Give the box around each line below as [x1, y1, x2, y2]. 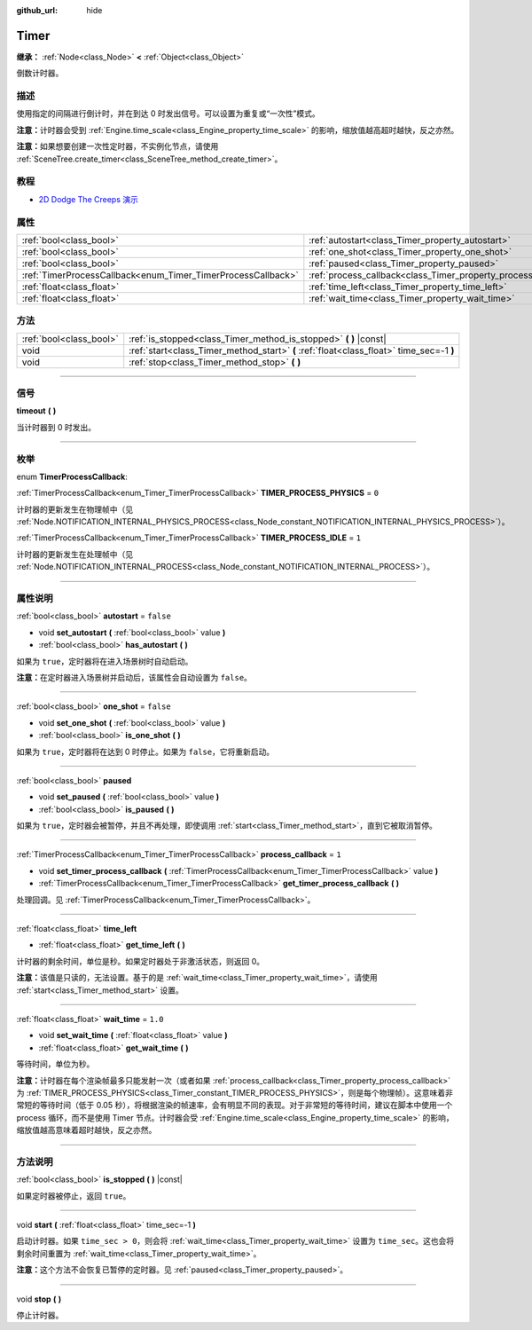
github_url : [16, 5, 58, 15]
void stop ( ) [16, 1294, 62, 1304]
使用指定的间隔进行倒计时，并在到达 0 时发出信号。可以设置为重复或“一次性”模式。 [16, 108, 321, 119]
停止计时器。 [16, 1310, 64, 1320]
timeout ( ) [16, 405, 57, 416]
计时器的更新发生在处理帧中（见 [16, 548, 133, 559]
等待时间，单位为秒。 [16, 1058, 95, 1069]
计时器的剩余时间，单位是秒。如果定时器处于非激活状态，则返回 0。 [16, 956, 265, 966]
